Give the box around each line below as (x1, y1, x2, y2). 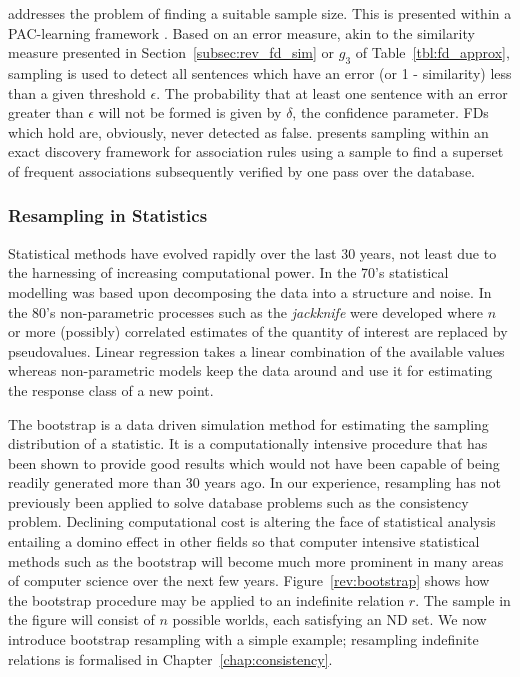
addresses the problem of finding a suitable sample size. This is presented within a (8, 3, 512, 23)
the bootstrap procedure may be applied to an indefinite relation (8, 589, 405, 610)
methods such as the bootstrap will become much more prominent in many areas (8, 550, 504, 571)
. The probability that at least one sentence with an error (156, 82, 508, 103)
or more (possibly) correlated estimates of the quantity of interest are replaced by (8, 321, 508, 342)
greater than (8, 102, 84, 123)
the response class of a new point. (8, 379, 214, 400)
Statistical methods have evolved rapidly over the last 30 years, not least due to (8, 242, 497, 263)
